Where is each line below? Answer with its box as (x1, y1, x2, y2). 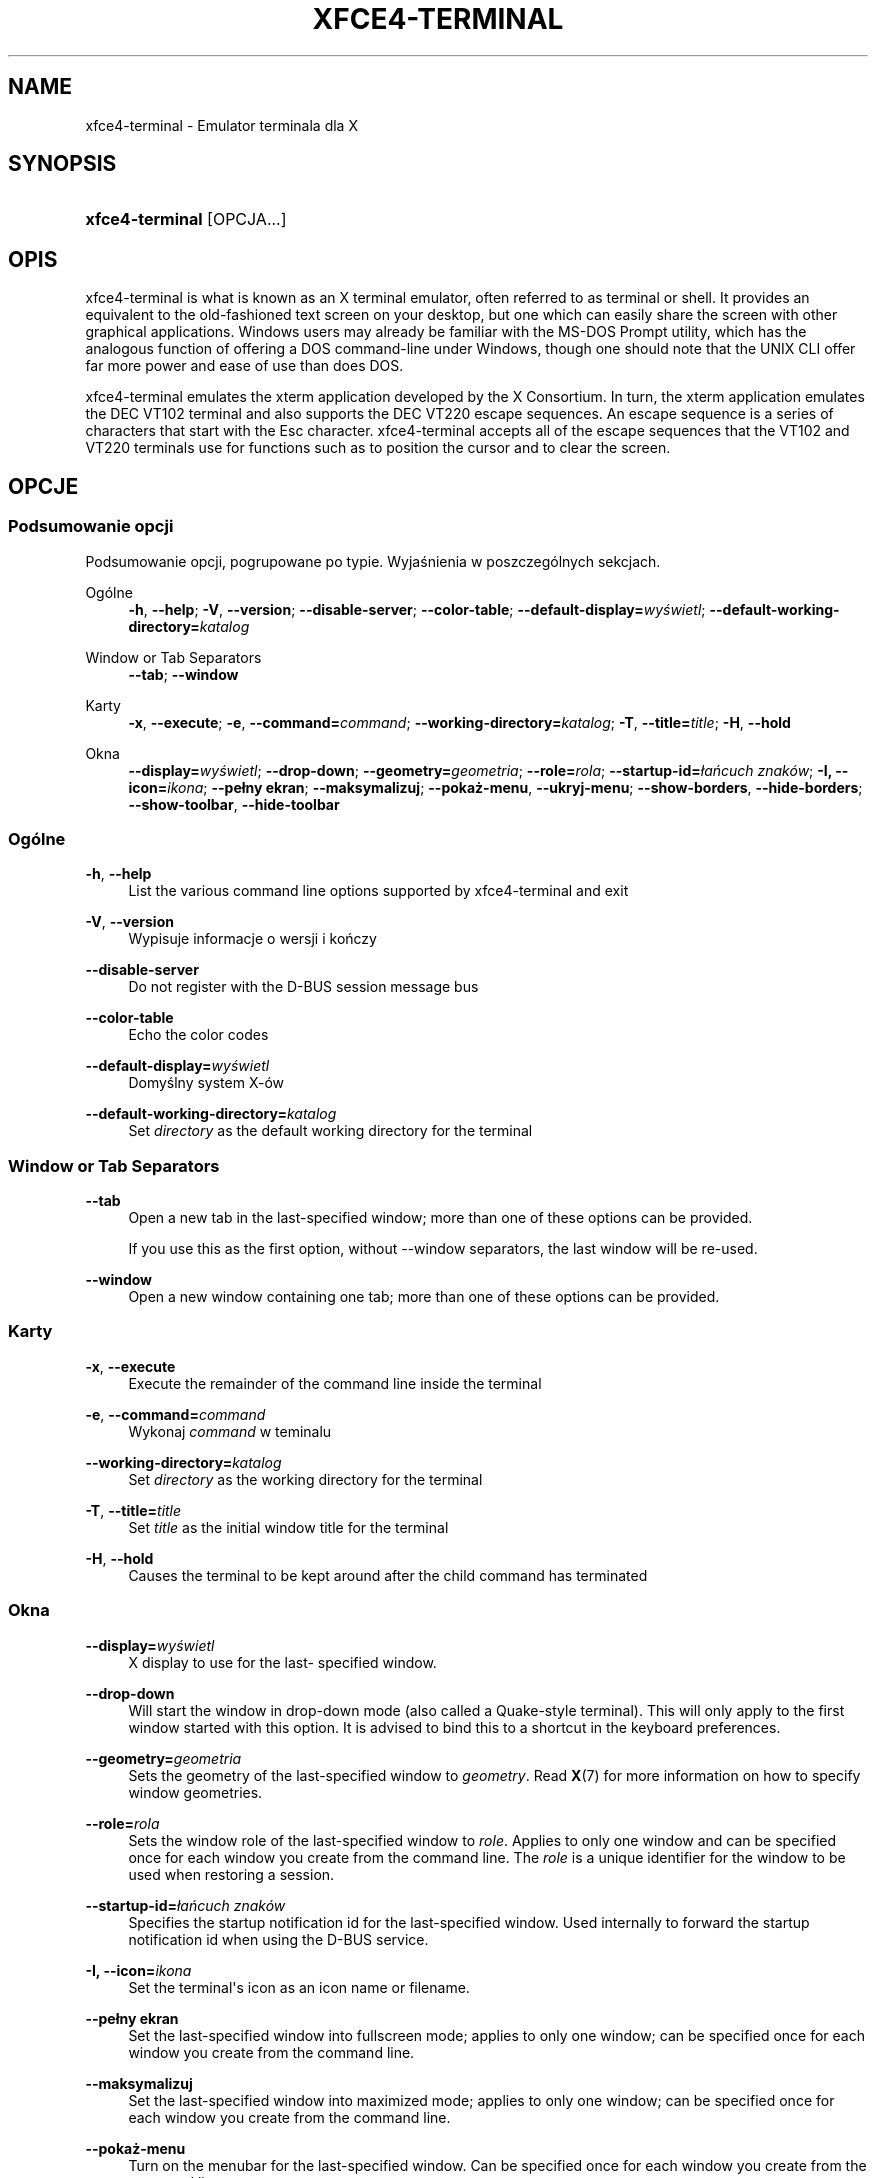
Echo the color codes (128, 1026, 269, 1044)
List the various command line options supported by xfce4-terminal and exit (128, 882, 629, 900)
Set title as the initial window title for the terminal (128, 1518, 449, 1536)
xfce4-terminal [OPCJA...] (85, 209, 287, 230)
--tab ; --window (128, 665, 239, 683)
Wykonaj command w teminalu (128, 1422, 332, 1440)
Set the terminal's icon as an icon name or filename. (128, 1978, 470, 1996)
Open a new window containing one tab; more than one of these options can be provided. (128, 1288, 720, 1305)
